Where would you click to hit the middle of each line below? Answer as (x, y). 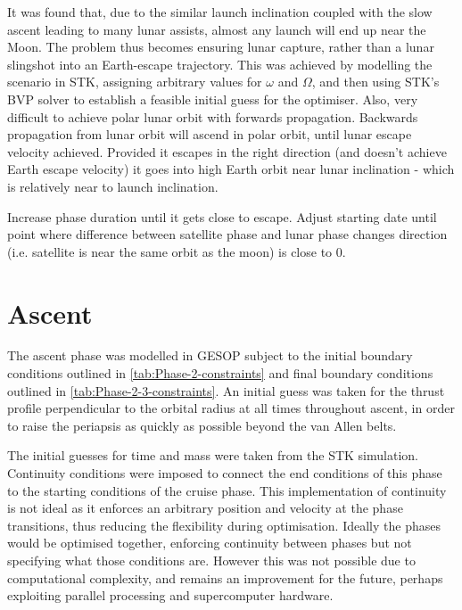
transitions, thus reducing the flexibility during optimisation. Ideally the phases (224, 525)
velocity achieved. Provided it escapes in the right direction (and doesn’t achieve (227, 151)
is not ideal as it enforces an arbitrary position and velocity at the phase (205, 508)
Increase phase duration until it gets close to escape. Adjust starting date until (222, 216)
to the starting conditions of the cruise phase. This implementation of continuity (227, 490)
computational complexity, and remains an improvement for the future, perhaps (225, 577)
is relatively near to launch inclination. (113, 186)
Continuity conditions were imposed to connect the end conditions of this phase (225, 473)
